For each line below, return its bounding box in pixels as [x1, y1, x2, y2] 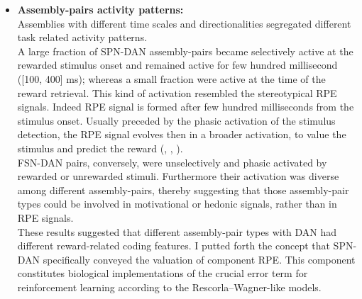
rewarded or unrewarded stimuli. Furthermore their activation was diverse [17, 169, 339, 184]
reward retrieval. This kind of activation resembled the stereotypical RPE [17, 85, 337, 100]
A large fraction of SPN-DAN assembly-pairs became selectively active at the [17, 43, 353, 58]
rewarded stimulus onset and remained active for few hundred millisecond [17, 57, 338, 72]
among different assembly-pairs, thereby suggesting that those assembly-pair [17, 182, 349, 197]
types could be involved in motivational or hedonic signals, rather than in [17, 196, 337, 211]
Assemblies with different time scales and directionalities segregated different [17, 16, 351, 30]
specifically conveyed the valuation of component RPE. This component [43, 252, 356, 266]
